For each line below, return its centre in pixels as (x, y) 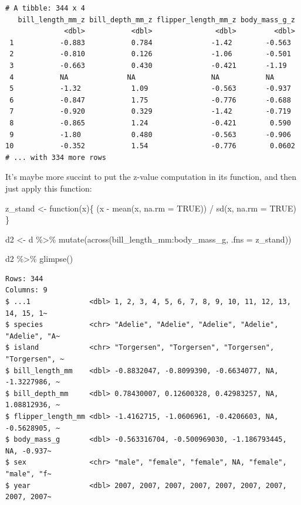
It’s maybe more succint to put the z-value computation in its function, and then (151, 177)
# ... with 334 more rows (56, 157)
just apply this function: (49, 188)
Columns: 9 (26, 290)
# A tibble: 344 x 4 (45, 8)
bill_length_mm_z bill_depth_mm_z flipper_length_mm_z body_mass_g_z (156, 20)
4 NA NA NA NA (142, 77)
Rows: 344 (24, 279)
